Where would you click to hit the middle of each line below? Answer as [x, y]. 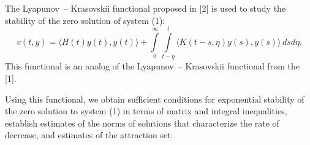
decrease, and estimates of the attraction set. [89, 135]
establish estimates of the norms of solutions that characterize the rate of [142, 123]
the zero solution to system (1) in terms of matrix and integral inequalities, [146, 111]
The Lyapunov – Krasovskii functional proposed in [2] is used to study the [146, 8]
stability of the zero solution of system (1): [85, 20]
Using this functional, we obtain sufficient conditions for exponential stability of [155, 99]
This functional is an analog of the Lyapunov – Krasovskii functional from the [152, 66]
